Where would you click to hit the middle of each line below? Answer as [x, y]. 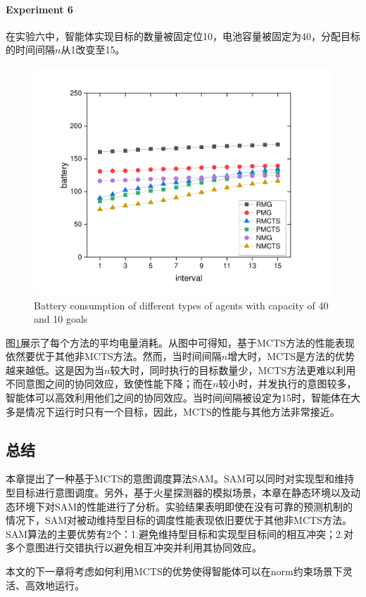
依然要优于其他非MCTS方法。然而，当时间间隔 [114, 356]
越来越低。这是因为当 [55, 370]
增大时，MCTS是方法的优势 [291, 356]
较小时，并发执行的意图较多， [288, 384]
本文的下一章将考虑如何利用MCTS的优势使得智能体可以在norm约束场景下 [174, 571]
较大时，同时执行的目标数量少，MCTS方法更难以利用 [233, 370]
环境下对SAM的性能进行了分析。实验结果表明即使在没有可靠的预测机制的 [184, 506]
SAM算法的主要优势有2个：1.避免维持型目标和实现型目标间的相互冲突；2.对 [179, 533]
